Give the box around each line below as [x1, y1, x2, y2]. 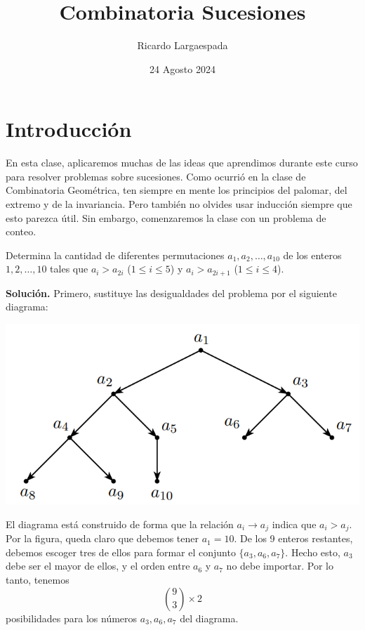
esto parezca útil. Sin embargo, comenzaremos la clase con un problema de [6, 210, 326, 225]
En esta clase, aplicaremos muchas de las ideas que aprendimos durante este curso [6, 155, 358, 170]
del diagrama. [180, 610, 239, 625]
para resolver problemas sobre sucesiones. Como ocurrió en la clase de [6, 169, 306, 183]
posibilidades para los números [6, 610, 138, 625]
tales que [50, 261, 88, 276]
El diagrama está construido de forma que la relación [6, 516, 234, 531]
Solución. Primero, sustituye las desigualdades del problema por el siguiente [6, 285, 337, 300]
